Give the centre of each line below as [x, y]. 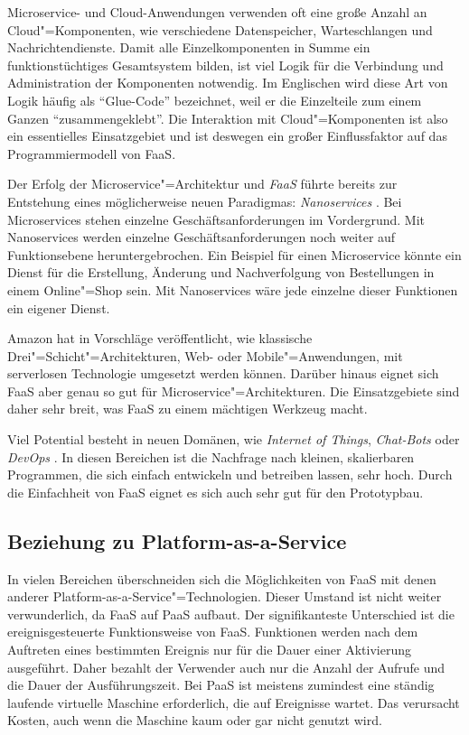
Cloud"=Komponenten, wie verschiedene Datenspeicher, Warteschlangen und [220, 29]
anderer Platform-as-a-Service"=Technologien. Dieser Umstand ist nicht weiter [225, 596]
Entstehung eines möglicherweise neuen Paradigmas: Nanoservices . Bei [205, 201]
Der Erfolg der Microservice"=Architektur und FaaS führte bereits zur [202, 184]
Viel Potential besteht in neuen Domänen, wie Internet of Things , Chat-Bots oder [234, 439]
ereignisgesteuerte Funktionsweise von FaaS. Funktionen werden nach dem [213, 632]
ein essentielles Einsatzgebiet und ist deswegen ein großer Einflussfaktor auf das [227, 136]
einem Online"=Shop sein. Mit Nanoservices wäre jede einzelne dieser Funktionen [233, 289]
